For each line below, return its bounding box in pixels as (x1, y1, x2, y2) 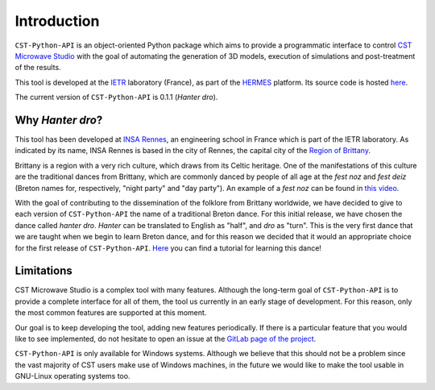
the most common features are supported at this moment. (14, 308, 207, 317)
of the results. (14, 63, 61, 73)
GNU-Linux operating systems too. (14, 371, 130, 381)
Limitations (14, 264, 72, 278)
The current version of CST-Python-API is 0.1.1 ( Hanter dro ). (14, 93, 218, 102)
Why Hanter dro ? (14, 113, 103, 127)
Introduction (14, 12, 100, 30)
